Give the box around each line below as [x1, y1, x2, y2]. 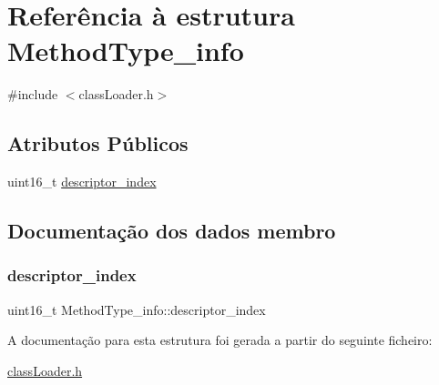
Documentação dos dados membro [7, 217, 336, 245]
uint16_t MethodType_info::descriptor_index [7, 299, 266, 319]
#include [7, 85, 58, 104]
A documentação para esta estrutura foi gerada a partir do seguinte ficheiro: [7, 330, 433, 350]
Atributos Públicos [7, 129, 189, 157]
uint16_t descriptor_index [7, 172, 157, 191]
